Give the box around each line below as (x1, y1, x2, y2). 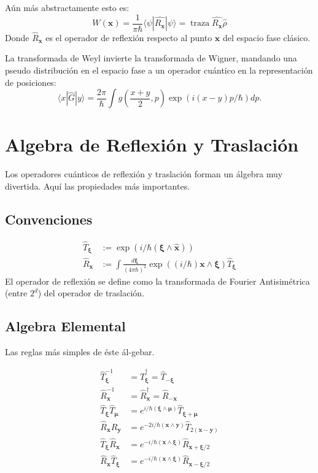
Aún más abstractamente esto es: (5, 1, 130, 13)
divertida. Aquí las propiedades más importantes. (5, 179, 190, 192)
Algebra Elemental (5, 317, 126, 336)
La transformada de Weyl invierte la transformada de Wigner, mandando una (5, 52, 297, 64)
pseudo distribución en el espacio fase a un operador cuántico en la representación (5, 64, 313, 77)
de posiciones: (5, 75, 56, 88)
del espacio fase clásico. (222, 31, 311, 44)
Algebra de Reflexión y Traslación (5, 132, 299, 157)
